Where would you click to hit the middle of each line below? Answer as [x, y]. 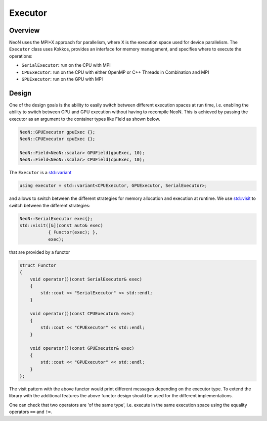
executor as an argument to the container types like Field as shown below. [85, 119]
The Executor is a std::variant [40, 173]
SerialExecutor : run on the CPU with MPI [66, 65]
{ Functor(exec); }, [73, 232]
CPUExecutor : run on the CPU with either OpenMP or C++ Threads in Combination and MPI [115, 72]
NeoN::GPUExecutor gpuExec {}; [58, 132]
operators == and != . [31, 412]
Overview [24, 30]
